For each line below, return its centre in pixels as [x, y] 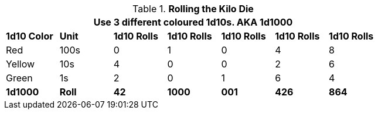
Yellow [21, 64]
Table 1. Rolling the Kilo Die [193, 9]
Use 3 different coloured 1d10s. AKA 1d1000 [193, 22]
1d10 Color [30, 36]
